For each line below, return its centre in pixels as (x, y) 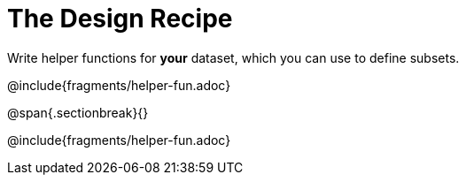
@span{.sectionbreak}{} (78, 112)
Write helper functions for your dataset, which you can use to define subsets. (233, 57)
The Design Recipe (120, 19)
